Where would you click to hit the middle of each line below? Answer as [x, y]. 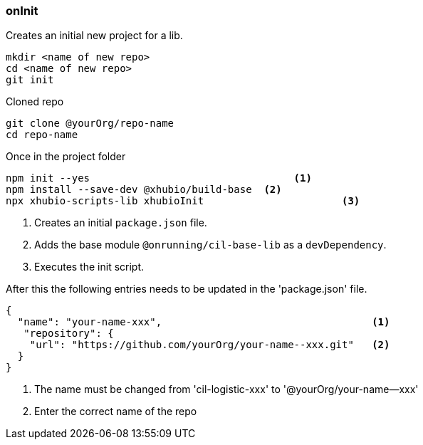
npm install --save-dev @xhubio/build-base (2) [144, 190]
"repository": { [69, 334]
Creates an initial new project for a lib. [94, 36]
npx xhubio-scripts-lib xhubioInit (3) [183, 201]
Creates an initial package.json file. [121, 223]
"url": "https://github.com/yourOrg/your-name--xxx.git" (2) [210, 345]
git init [30, 80]
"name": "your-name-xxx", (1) [204, 322]
